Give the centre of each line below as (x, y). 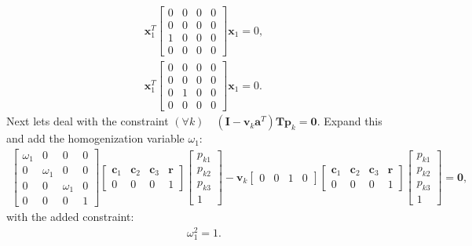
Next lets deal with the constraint (88, 121)
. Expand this (349, 121)
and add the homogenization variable (95, 138)
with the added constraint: (70, 217)
